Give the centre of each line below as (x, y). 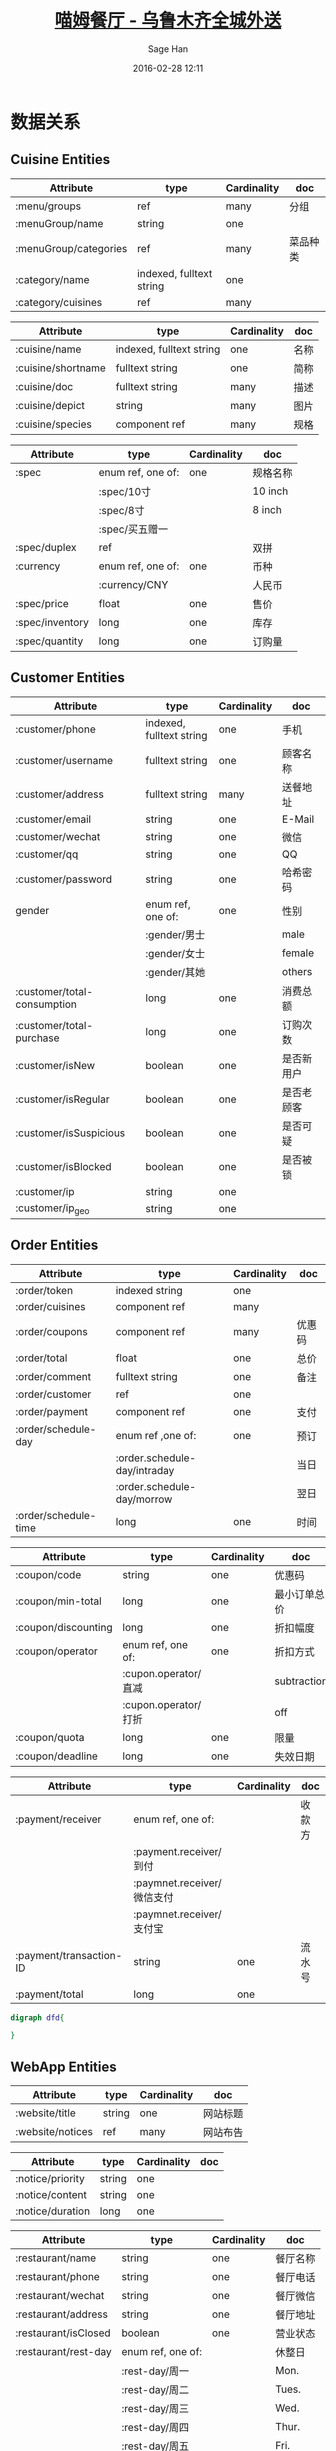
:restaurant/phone (57, 2277)
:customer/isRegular (62, 1099)
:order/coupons (51, 1331)
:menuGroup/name (59, 223)
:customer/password (64, 879)
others (297, 971)
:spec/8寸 (121, 510)
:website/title (46, 2113)
